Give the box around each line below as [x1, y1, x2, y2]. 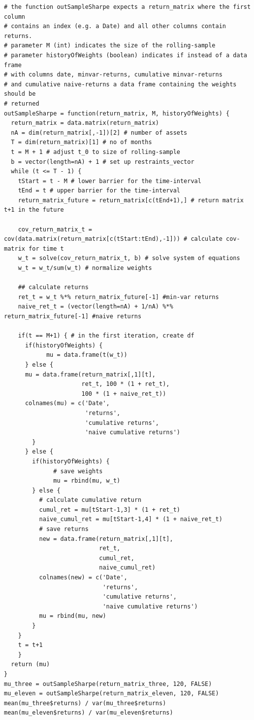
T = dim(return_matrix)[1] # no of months [11, 139, 152, 146]
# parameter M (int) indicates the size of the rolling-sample [4, 42, 216, 49]
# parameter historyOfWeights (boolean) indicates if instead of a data [4, 51, 247, 59]
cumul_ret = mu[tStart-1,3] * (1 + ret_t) [39, 506, 180, 513]
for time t [29, 245, 64, 252]
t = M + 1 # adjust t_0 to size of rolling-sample [11, 148, 180, 155]
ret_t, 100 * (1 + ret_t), [81, 380, 170, 388]
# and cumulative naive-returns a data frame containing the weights [4, 80, 237, 88]
